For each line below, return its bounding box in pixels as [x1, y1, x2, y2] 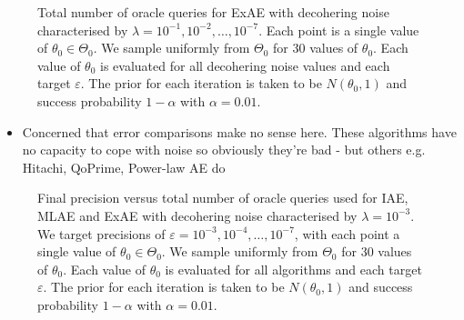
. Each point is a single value [258, 20, 419, 39]
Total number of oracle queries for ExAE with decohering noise [37, 3, 389, 21]
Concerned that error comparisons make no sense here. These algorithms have [22, 122, 457, 141]
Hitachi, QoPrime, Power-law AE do [22, 157, 226, 176]
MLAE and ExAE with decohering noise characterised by [37, 205, 358, 225]
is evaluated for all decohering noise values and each [100, 55, 390, 75]
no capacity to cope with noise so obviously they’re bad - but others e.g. [22, 140, 426, 159]
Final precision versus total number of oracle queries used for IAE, [37, 188, 409, 207]
